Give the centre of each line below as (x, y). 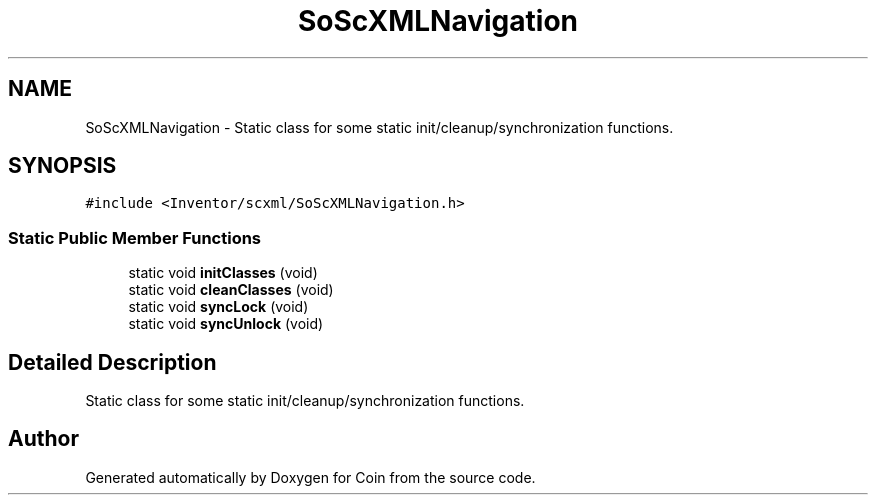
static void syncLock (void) (218, 307)
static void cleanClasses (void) (231, 290)
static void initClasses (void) (223, 273)
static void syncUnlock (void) (226, 324)
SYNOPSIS (62, 166)
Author (43, 439)
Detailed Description (112, 362)
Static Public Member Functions (135, 237)
